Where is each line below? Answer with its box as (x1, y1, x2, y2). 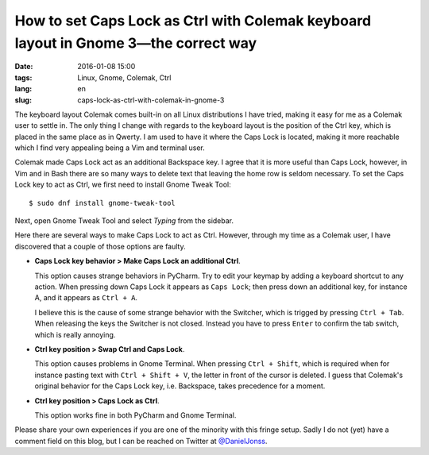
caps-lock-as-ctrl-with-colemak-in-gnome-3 (77, 95, 225, 105)
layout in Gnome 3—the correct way (14, 34, 257, 52)
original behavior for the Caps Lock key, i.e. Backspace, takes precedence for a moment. (34, 381, 326, 391)
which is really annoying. (34, 330, 116, 339)
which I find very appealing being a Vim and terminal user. (14, 143, 206, 152)
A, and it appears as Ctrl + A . (34, 293, 138, 303)
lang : (14, 84, 33, 94)
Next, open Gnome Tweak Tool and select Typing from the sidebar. (14, 216, 234, 226)
